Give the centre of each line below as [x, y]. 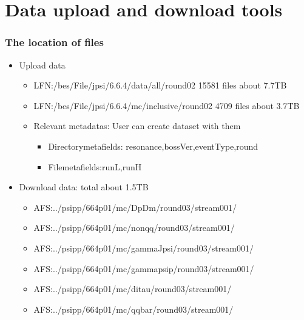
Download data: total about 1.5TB [84, 187]
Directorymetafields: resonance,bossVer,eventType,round [153, 146]
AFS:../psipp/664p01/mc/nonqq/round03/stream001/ [134, 228]
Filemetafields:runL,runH [95, 166]
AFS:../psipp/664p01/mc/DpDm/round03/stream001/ [135, 207]
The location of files [54, 42]
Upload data [42, 65]
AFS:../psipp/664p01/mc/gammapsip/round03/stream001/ [144, 268]
